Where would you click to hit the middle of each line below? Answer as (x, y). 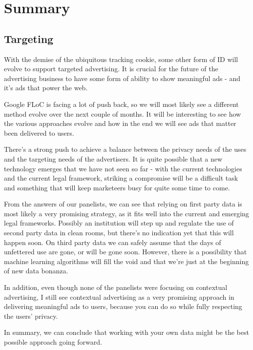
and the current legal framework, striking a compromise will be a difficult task (121, 178)
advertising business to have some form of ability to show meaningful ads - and (122, 78)
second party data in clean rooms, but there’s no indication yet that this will (119, 233)
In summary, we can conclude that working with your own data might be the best (126, 332)
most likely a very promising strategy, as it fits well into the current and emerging (126, 213)
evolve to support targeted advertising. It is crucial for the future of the (111, 69)
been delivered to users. (39, 133)
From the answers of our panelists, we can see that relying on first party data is (123, 204)
